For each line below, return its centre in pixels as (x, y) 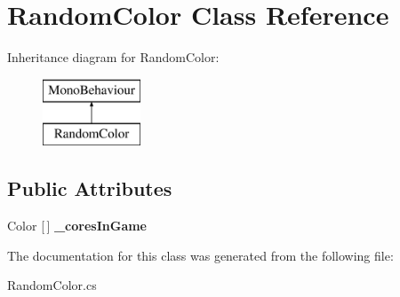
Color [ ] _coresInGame (77, 226)
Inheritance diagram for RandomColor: (113, 57)
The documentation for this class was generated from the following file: (200, 255)
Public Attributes (90, 188)
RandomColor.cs (52, 285)
